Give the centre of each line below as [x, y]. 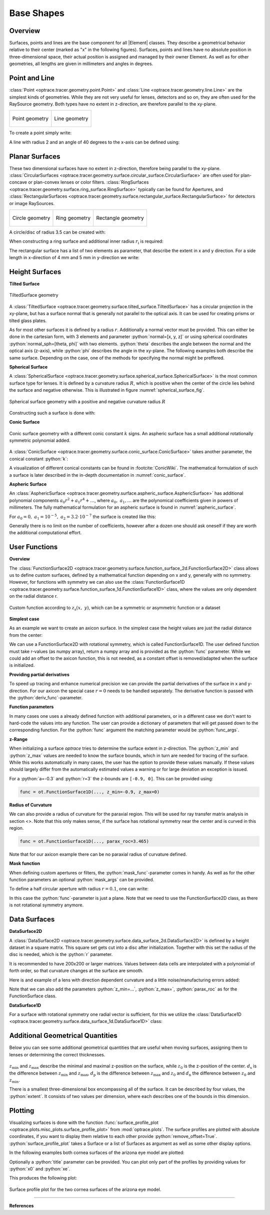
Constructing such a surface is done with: [52, 413]
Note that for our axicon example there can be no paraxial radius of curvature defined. [98, 854]
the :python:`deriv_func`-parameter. [46, 697]
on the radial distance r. [33, 596]
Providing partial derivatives [39, 674]
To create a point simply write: [40, 133]
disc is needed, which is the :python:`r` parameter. [61, 954]
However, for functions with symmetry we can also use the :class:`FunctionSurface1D [97, 582]
